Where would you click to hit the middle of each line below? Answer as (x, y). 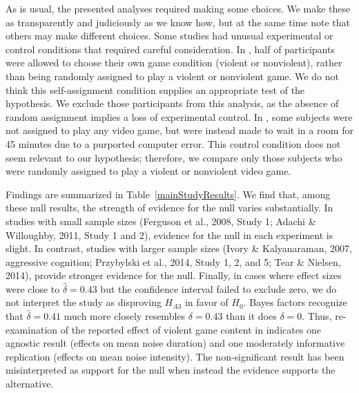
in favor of (206, 302)
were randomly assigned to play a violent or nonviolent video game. (148, 171)
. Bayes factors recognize (295, 302)
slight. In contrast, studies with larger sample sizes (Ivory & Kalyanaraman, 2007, (179, 248)
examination (32, 329)
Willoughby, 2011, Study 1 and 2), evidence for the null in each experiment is (169, 234)
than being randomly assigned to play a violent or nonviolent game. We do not (172, 76)
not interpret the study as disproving (84, 302)
